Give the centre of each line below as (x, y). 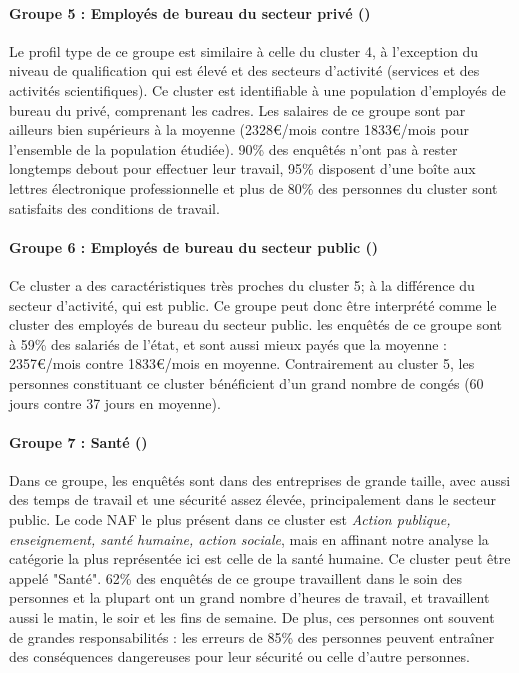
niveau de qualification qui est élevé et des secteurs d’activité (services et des (244, 70)
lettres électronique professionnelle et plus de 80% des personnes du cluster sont (253, 187)
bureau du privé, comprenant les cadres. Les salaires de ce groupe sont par (237, 109)
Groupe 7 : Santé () (78, 441)
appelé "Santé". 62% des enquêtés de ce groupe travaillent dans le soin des (236, 577)
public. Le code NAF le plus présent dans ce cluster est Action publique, (230, 519)
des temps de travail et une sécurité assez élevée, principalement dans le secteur (253, 499)
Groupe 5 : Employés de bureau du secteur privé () (190, 12)
